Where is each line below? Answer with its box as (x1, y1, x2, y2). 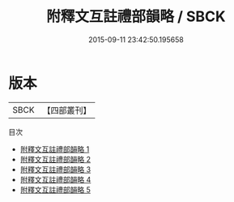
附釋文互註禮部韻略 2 (19, 154, 91, 164)
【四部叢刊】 (42, 105, 91, 116)
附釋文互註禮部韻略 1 (19, 144, 90, 154)
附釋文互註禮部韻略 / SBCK (46, 7, 226, 26)
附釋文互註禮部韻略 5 (19, 184, 91, 195)
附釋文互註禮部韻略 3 (19, 164, 91, 174)
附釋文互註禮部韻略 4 (19, 174, 91, 184)
